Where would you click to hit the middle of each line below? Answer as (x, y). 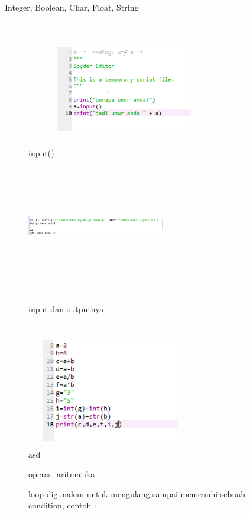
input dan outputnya (66, 309)
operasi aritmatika (62, 474)
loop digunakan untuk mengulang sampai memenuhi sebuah (137, 493)
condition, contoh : (62, 505)
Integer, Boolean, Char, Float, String (72, 7)
